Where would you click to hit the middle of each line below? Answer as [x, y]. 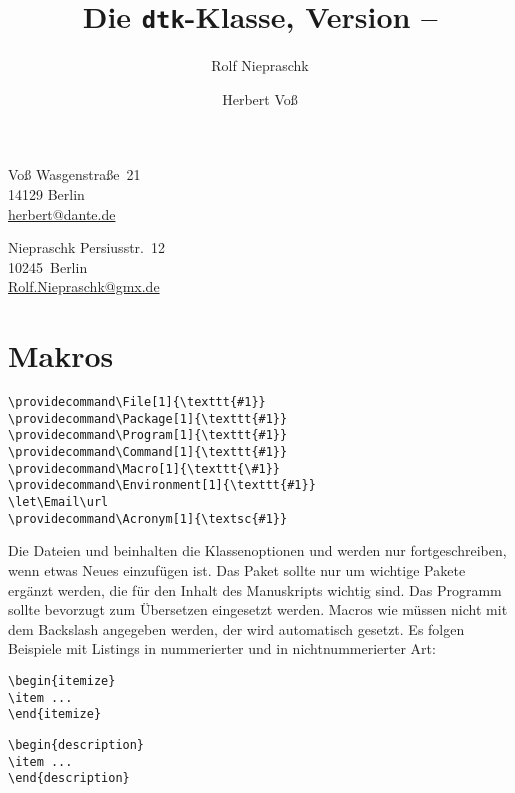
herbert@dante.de [62, 213]
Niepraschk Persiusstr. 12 [86, 247]
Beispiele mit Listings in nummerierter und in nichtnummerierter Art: [222, 648]
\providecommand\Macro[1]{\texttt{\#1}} [144, 468]
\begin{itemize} [62, 680]
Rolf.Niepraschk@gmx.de [84, 286]
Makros [61, 355]
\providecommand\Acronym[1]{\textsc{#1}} [148, 518]
